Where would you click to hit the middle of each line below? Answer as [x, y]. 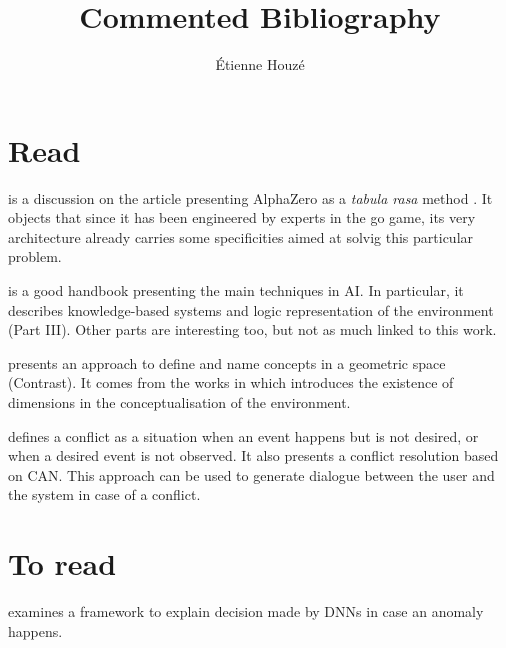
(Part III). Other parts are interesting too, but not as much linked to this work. [252, 329]
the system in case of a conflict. [104, 494]
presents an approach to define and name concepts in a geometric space [227, 362]
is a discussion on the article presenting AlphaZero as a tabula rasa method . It [250, 197]
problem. [35, 256]
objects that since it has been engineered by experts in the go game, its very [242, 217]
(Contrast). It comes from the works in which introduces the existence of [231, 382]
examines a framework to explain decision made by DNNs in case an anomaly [246, 611]
